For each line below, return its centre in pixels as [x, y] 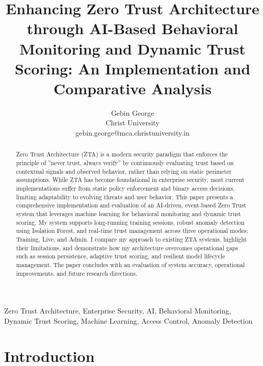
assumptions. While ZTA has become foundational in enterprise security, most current [130, 180]
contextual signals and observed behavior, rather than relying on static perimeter [124, 171]
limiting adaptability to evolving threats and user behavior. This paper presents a [125, 197]
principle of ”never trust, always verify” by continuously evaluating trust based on [125, 163]
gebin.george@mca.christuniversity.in [133, 133]
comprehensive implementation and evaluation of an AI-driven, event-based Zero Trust [131, 205]
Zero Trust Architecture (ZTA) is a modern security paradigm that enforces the [122, 154]
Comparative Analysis [133, 88]
